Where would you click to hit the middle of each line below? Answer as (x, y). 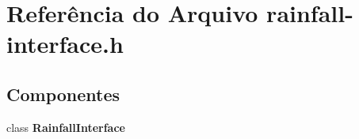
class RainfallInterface (66, 127)
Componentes (63, 94)
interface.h (65, 44)
